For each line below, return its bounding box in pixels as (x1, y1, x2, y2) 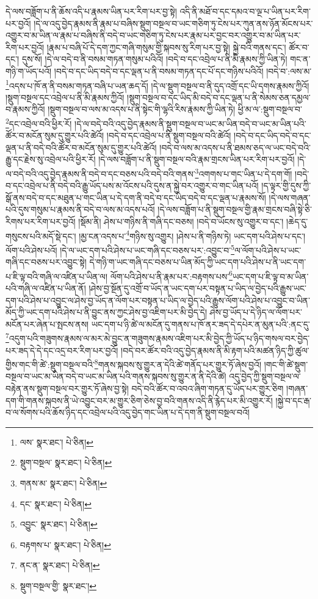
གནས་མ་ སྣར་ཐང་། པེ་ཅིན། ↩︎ (20, 477, 107, 490)
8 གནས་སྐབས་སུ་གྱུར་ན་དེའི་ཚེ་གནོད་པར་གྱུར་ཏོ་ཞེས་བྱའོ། (94, 356, 261, 370)
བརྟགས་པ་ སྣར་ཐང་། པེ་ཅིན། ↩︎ (20, 538, 111, 551)
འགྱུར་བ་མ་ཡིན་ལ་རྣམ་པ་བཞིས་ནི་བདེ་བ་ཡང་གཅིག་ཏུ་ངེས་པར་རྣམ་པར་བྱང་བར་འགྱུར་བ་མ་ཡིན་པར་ (5, 29, 301, 42)
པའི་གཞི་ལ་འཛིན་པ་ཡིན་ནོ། (5, 282, 86, 294)
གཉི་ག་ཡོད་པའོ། (5, 64, 52, 77)
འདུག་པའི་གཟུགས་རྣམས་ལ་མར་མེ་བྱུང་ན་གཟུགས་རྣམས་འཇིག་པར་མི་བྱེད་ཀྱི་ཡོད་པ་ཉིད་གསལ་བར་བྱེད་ (9, 332, 310, 345)
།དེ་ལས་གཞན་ (269, 191, 311, 204)
